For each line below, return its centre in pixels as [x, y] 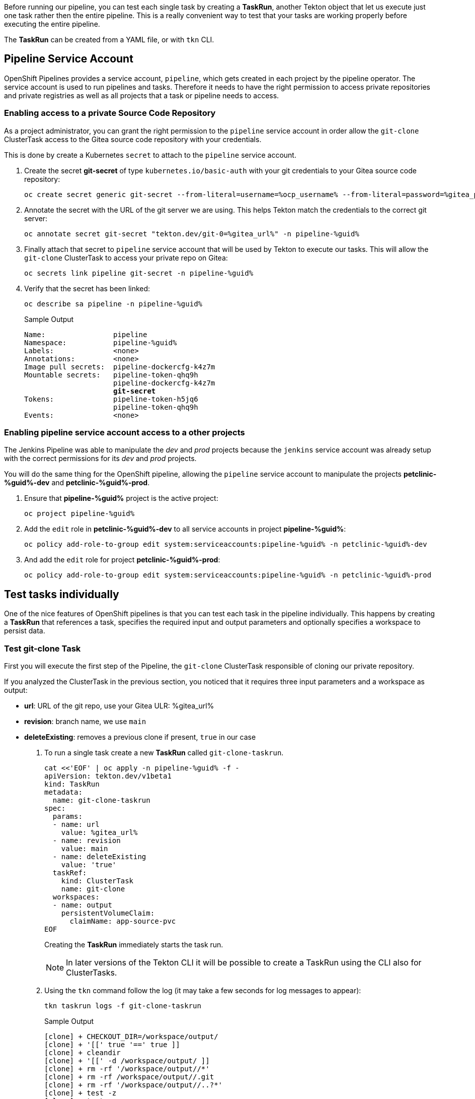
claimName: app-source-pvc [123, 921]
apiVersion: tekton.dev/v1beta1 [108, 776]
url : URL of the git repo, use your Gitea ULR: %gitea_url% [119, 705]
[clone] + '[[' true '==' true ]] [112, 1044]
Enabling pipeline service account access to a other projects [125, 432]
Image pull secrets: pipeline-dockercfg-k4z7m [120, 367]
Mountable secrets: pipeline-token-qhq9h [111, 375]
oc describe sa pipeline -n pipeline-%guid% [113, 304]
